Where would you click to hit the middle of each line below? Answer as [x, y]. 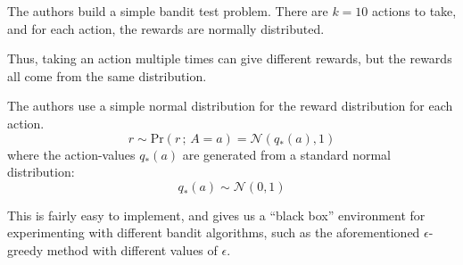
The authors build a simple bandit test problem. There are [168, 11]
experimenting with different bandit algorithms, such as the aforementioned [214, 232]
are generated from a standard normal [286, 154]
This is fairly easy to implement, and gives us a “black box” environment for [216, 215]
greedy [25, 249]
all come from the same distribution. [107, 75]
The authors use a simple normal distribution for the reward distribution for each [230, 106]
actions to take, [414, 11]
